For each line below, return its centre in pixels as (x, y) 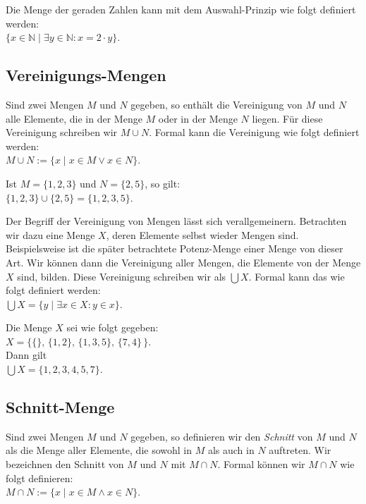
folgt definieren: (39, 478)
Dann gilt (26, 355)
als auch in (231, 450)
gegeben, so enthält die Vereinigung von (216, 104)
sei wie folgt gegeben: (112, 327)
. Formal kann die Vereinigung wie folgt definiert (254, 132)
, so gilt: (163, 183)
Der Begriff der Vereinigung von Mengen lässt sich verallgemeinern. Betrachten (176, 221)
